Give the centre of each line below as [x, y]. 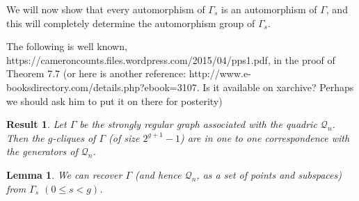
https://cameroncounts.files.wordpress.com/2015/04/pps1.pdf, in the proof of [171, 59]
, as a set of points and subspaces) [269, 174]
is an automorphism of [269, 9]
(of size [124, 137]
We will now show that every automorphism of [106, 9]
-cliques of [74, 137]
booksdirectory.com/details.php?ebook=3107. [103, 87]
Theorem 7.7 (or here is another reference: [96, 73]
